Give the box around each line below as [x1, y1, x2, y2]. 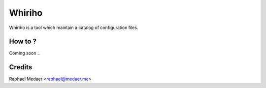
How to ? [9, 37, 37, 46]
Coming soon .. [9, 50, 40, 56]
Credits [9, 63, 33, 71]
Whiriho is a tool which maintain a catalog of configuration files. [9, 25, 138, 30]
